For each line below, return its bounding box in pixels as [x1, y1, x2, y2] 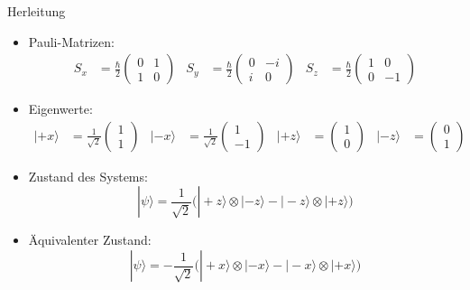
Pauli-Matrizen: [28, 32, 115, 51]
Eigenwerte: [28, 99, 93, 118]
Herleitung [7, 2, 66, 20]
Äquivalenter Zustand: [28, 230, 152, 249]
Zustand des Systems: [28, 166, 148, 185]
